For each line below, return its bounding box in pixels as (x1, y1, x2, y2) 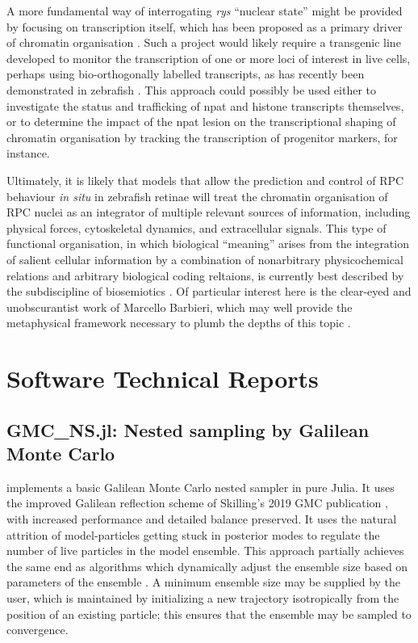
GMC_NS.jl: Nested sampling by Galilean (6, 417, 370, 442)
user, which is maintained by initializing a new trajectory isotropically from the (6, 590, 399, 606)
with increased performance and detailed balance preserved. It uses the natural (6, 511, 397, 527)
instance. (6, 145, 50, 162)
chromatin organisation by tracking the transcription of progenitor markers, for (6, 128, 398, 145)
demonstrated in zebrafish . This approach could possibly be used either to (6, 81, 376, 98)
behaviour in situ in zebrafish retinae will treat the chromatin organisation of (6, 187, 388, 204)
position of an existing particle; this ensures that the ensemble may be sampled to (6, 605, 412, 622)
